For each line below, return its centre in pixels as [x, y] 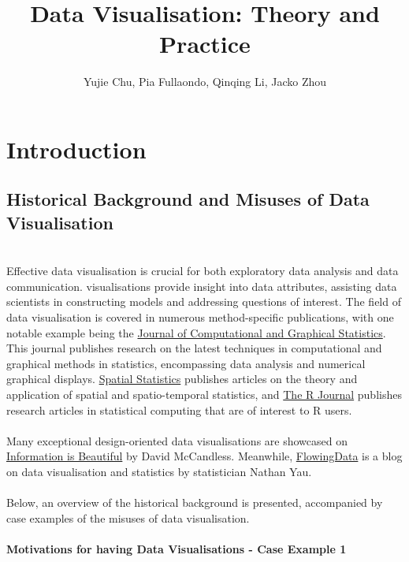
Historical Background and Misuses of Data [188, 199]
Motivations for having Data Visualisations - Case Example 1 [177, 548]
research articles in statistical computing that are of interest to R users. [179, 409]
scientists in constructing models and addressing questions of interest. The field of [204, 301]
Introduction [76, 149]
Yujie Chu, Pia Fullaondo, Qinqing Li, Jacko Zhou [205, 82]
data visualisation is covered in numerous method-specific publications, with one [200, 317]
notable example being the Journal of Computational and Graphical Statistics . [196, 332]
